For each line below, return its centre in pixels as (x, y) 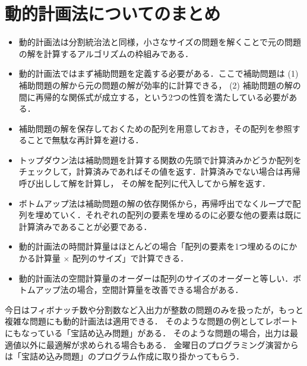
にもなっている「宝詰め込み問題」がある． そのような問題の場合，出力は (147, 333)
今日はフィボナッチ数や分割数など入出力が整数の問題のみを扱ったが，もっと (154, 309)
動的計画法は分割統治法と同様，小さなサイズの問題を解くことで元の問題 (160, 42)
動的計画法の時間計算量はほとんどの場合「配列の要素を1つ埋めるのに (154, 246)
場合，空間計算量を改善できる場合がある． (160, 290)
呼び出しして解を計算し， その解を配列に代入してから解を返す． (145, 183)
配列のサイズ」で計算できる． (131, 258)
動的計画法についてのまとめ (113, 13)
